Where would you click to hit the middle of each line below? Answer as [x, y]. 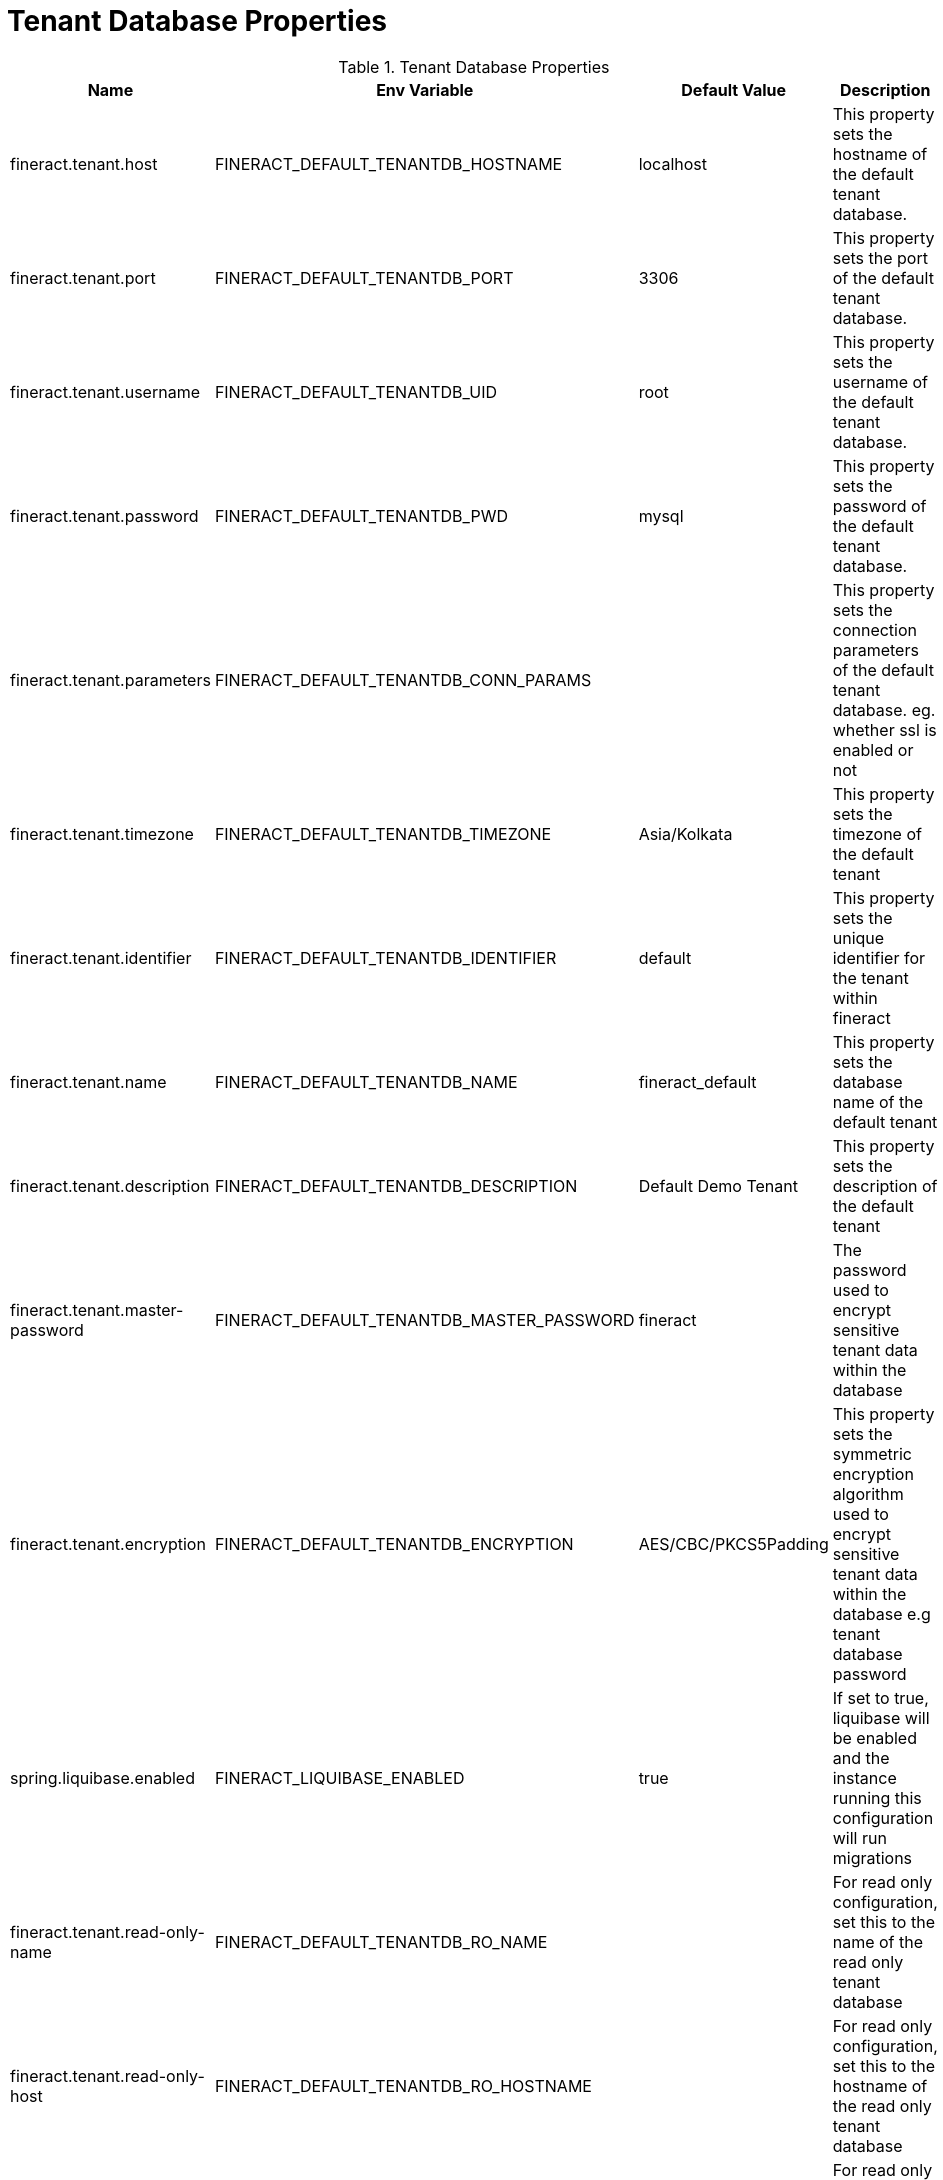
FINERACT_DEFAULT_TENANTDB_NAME [366, 1081]
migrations [872, 1857]
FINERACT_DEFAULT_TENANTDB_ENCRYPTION [394, 1543]
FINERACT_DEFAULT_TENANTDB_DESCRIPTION [396, 1185]
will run [859, 1837]
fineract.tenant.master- [97, 1309]
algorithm [868, 1493]
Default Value [734, 89]
